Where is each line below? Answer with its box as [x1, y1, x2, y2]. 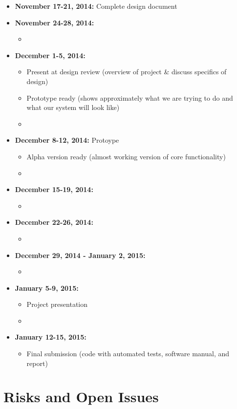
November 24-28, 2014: [15, 17, 94, 27]
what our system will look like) [26, 102, 120, 112]
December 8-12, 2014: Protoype [15, 135, 119, 145]
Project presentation [26, 299, 88, 309]
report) [26, 358, 48, 368]
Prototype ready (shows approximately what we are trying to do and [26, 92, 233, 103]
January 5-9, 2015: [15, 282, 79, 293]
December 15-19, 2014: [15, 184, 93, 194]
